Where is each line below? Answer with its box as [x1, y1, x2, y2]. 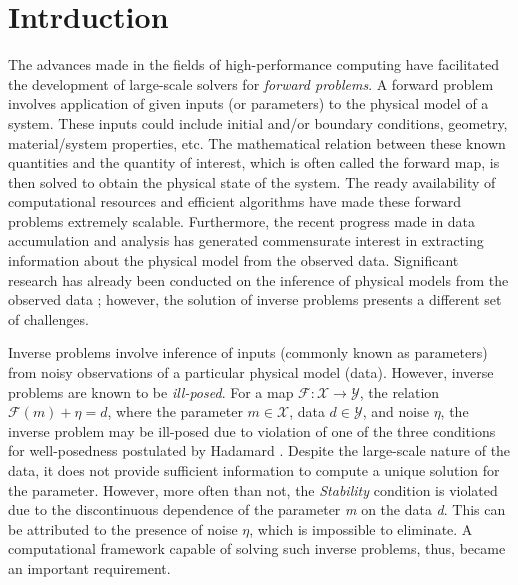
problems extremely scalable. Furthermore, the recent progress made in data [8, 210, 476, 231]
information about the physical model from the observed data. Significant [8, 250, 459, 271]
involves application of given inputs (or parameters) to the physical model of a [8, 93, 489, 114]
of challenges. [8, 308, 89, 329]
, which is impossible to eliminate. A [249, 518, 473, 539]
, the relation [359, 381, 440, 402]
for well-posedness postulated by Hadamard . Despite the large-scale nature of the [8, 440, 511, 461]
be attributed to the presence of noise [8, 518, 238, 539]
